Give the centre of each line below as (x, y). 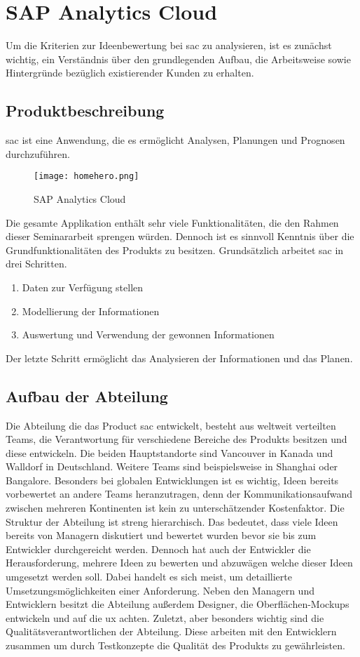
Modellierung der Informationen (91, 311)
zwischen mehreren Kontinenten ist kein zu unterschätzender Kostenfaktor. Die (175, 508)
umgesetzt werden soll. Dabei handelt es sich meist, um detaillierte (149, 577)
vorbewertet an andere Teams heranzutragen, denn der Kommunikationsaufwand (179, 494)
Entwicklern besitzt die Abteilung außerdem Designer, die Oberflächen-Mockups (178, 604)
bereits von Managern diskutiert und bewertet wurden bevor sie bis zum (161, 535)
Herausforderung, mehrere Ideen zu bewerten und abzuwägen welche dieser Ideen (179, 563)
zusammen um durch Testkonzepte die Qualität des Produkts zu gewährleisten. (175, 645)
